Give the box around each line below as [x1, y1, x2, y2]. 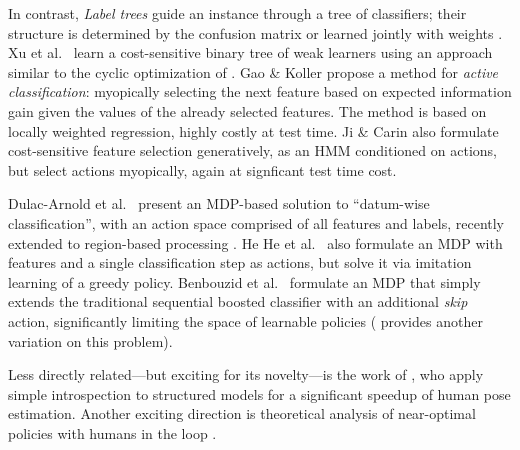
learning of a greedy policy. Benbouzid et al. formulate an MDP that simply [8, 271, 481, 292]
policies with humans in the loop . [8, 422, 217, 443]
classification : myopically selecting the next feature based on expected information [8, 81, 512, 102]
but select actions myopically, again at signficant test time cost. [8, 159, 397, 180]
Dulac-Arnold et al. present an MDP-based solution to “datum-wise [8, 193, 430, 214]
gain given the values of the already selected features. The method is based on [8, 100, 487, 121]
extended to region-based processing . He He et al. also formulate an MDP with [8, 232, 503, 253]
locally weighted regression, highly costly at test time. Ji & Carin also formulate [8, 120, 499, 141]
